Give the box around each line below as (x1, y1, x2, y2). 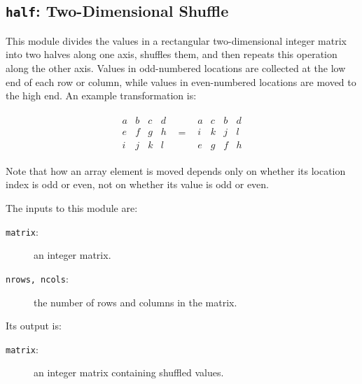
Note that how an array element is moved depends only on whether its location (6, 163, 346, 178)
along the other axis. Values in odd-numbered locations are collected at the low (6, 60, 346, 75)
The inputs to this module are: (6, 201, 138, 215)
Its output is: (6, 318, 62, 333)
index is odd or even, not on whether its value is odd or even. (6, 177, 270, 192)
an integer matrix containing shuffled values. (34, 365, 224, 380)
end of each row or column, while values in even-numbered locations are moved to (6, 74, 356, 89)
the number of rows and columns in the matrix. (34, 294, 237, 309)
